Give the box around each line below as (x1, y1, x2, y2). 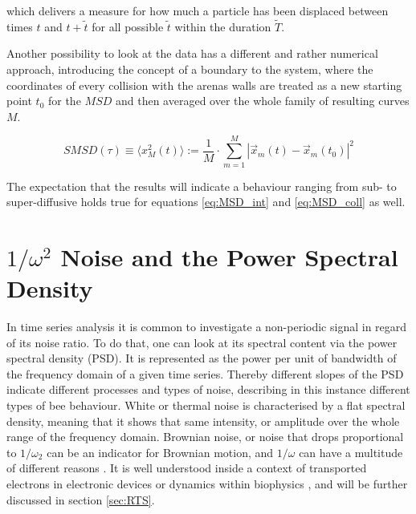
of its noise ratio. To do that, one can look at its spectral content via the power (6, 334, 398, 350)
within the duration (174, 18, 271, 34)
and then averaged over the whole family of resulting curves (115, 92, 410, 109)
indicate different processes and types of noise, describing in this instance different (6, 381, 410, 398)
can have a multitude (299, 443, 403, 460)
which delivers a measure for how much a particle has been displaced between (6, 2, 389, 18)
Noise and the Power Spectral (60, 240, 398, 273)
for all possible (92, 18, 164, 34)
